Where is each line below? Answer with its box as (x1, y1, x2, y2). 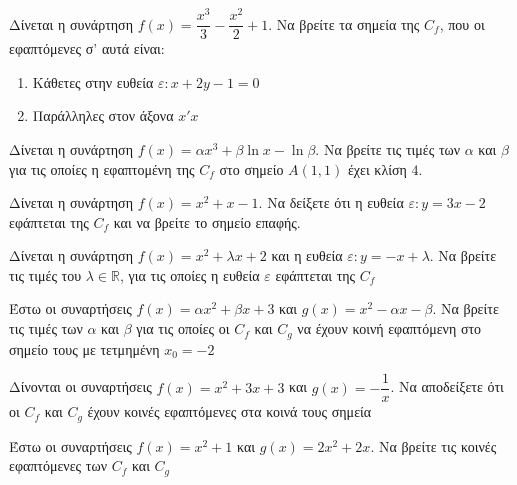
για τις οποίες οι (136, 318, 230, 339)
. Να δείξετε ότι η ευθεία (258, 192, 404, 213)
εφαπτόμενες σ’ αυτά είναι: (9, 38, 165, 59)
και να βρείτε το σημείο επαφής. (113, 211, 301, 232)
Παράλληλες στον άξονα (32, 105, 174, 126)
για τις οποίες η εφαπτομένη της (9, 158, 195, 179)
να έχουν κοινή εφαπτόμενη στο (297, 318, 482, 339)
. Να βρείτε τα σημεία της (268, 13, 420, 34)
